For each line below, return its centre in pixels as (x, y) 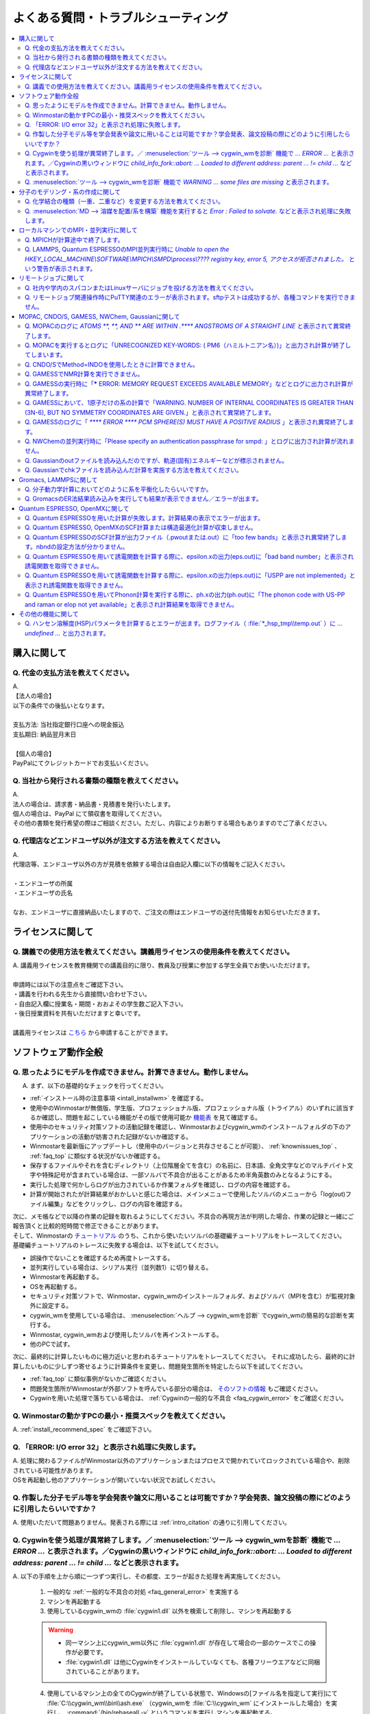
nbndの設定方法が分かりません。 (82, 547)
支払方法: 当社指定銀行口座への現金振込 (69, 725)
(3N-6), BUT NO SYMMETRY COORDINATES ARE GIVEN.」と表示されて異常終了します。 (150, 412)
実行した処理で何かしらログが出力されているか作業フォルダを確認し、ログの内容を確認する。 (162, 1184)
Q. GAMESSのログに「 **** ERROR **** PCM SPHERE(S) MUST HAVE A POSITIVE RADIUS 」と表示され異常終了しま (189, 422)
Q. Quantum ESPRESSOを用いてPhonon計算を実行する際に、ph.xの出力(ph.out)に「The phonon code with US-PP (185, 595)
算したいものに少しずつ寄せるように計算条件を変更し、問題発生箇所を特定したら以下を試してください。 (159, 1366)
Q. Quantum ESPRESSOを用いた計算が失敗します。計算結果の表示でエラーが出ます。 (144, 518)
